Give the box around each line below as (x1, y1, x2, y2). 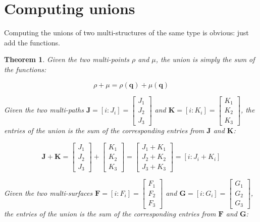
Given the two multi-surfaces (4, 187, 93, 198)
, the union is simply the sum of (155, 54, 255, 65)
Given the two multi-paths (4, 104, 84, 115)
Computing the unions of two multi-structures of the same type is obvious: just (4, 27, 249, 38)
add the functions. (4, 37, 60, 47)
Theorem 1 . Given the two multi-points (4, 54, 129, 65)
